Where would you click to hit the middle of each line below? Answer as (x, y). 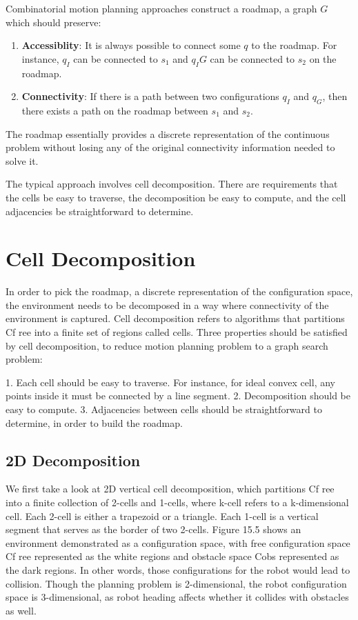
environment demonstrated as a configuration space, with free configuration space (178, 542)
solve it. (22, 160)
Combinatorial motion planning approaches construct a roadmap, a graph (161, 8)
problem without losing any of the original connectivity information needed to (170, 147)
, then (335, 96)
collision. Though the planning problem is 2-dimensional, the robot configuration (176, 583)
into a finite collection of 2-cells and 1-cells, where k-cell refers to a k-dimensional (177, 502)
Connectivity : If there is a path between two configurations (150, 96)
